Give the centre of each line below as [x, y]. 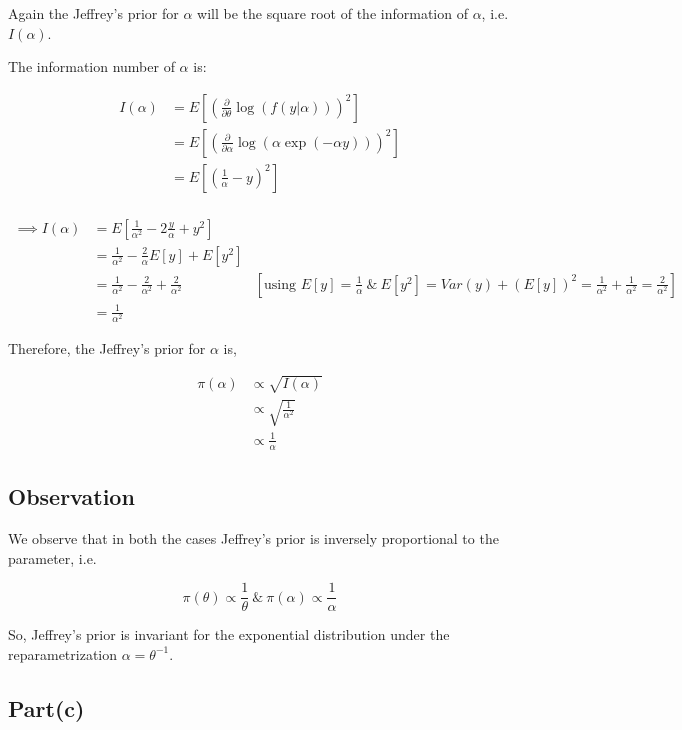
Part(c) [46, 707]
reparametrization [63, 653]
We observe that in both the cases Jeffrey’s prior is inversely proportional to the [253, 538]
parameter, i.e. [52, 557]
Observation [71, 496]
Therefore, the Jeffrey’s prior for [107, 347]
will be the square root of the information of [332, 13]
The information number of [91, 66]
